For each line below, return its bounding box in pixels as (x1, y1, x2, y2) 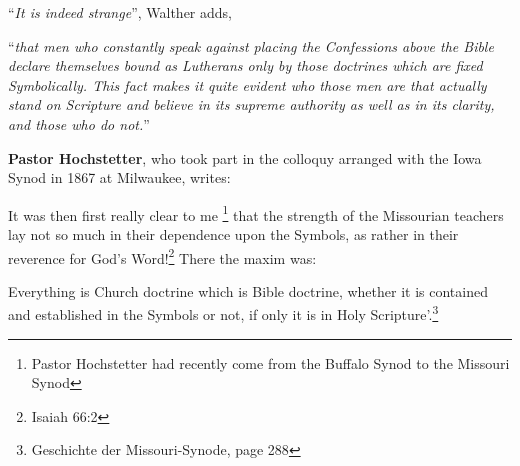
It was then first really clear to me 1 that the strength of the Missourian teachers (8, 201, 504, 225)
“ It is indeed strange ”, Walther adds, (8, 2, 232, 22)
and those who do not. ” (8, 113, 150, 134)
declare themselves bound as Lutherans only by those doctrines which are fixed (8, 55, 483, 76)
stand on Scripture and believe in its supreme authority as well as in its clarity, (8, 94, 495, 115)
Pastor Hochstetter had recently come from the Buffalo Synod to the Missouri (31, 352, 510, 373)
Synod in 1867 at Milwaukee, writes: (8, 167, 231, 188)
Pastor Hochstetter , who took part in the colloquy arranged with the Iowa (8, 147, 482, 168)
